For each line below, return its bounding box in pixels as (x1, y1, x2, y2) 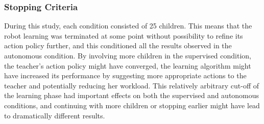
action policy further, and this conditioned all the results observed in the (4, 40, 232, 51)
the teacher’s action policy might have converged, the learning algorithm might (4, 60, 251, 71)
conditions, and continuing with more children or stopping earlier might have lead (4, 100, 260, 110)
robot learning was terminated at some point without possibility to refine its (4, 30, 243, 41)
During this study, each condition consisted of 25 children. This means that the (4, 20, 252, 31)
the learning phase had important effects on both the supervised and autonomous (4, 90, 259, 101)
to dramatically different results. (4, 110, 105, 120)
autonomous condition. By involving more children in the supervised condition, (4, 50, 251, 60)
